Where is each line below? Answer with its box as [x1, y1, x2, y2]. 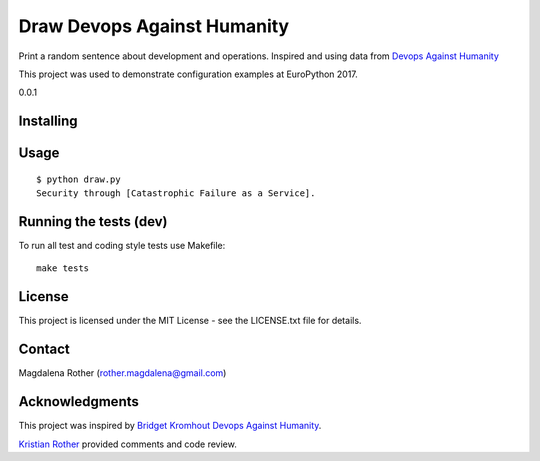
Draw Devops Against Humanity [18, 15, 290, 37]
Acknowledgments [18, 393, 140, 410]
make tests [36, 263, 90, 274]
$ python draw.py [36, 173, 121, 185]
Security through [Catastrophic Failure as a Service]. [36, 188, 316, 199]
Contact [18, 341, 70, 358]
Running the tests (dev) [18, 213, 169, 230]
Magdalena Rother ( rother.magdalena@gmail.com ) [18, 367, 227, 379]
